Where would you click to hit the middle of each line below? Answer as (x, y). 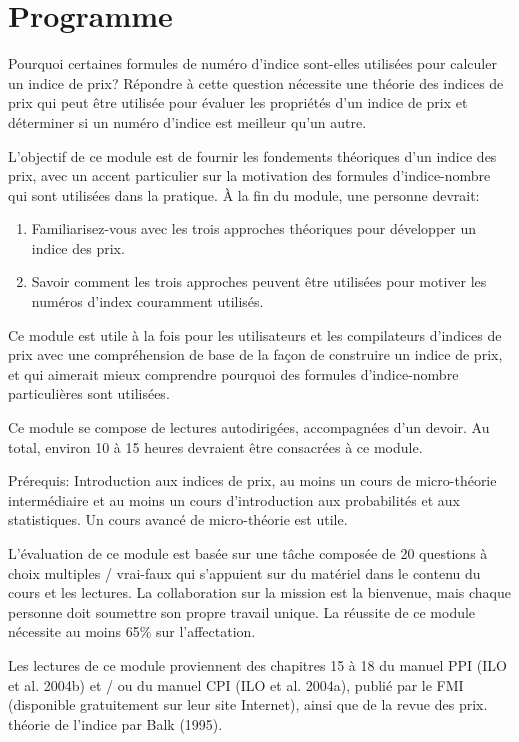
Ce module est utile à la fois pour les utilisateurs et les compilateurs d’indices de (255, 334)
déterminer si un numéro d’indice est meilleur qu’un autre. (187, 121)
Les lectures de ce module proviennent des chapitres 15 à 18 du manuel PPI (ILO (257, 664)
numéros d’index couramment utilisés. (147, 301)
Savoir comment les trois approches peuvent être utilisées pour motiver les (259, 281)
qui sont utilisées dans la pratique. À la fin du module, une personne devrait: (244, 194)
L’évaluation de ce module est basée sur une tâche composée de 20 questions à (248, 553)
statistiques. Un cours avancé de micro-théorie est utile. (178, 519)
